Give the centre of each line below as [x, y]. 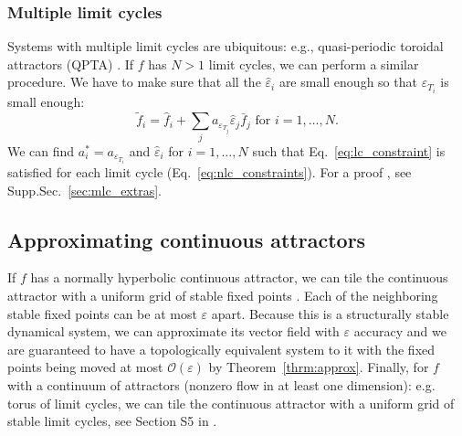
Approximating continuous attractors [187, 239]
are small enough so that [348, 82]
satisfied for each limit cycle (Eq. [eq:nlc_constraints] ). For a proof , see [210, 172]
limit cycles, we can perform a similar [314, 64]
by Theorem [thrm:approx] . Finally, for [319, 367]
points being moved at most [85, 367]
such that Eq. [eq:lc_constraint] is [349, 150]
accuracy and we [400, 331]
